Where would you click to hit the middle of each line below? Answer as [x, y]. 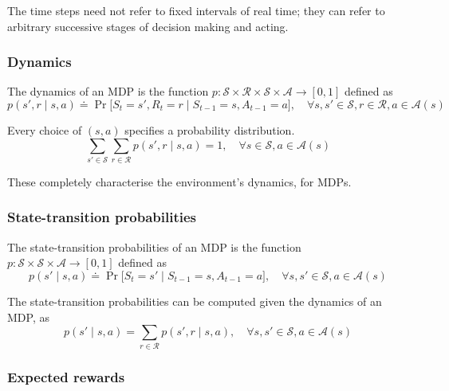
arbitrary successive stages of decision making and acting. [148, 26]
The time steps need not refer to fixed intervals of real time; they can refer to [196, 10]
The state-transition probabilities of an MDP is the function [154, 246]
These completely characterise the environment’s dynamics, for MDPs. [179, 181]
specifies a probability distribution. [210, 130]
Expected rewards [66, 377]
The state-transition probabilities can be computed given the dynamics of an [195, 301]
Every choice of [45, 130]
